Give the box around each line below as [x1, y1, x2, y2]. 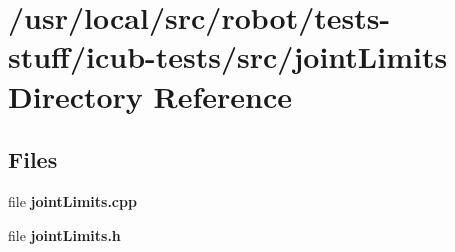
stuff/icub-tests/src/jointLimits [8, 36, 448, 77]
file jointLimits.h [8, 224, 121, 245]
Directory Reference [8, 75, 293, 116]
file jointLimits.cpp [8, 190, 137, 211]
